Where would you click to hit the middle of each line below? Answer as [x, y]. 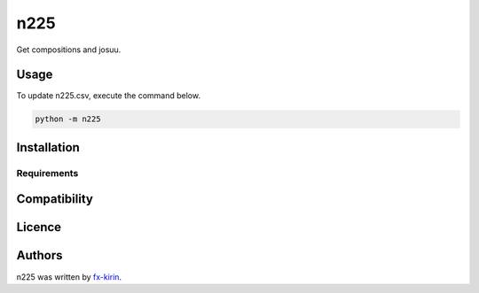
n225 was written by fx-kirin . [69, 277]
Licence [39, 227]
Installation [48, 147]
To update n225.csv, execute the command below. [109, 96]
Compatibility [55, 199]
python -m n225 [68, 119]
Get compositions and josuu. [69, 50]
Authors [39, 255]
